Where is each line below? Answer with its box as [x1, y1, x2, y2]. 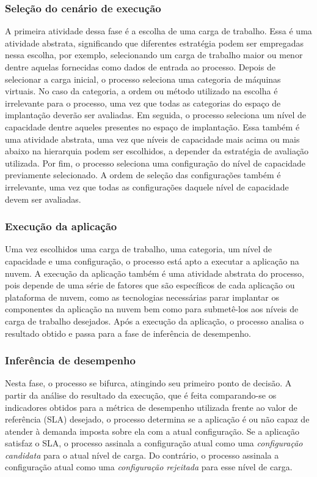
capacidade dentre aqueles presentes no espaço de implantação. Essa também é [5, 120, 300, 133]
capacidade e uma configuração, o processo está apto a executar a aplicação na [5, 254, 299, 267]
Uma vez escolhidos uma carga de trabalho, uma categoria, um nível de [5, 242, 272, 255]
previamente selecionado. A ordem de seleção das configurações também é [5, 168, 281, 181]
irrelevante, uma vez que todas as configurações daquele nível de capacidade [5, 180, 289, 193]
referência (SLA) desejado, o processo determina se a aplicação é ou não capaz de [5, 413, 310, 426]
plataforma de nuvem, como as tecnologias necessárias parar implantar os [5, 290, 280, 303]
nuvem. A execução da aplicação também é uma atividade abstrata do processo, [5, 266, 304, 279]
